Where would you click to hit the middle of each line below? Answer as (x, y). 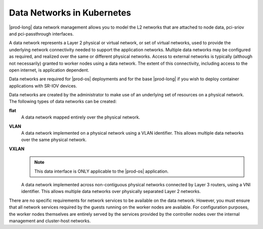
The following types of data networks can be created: (63, 102)
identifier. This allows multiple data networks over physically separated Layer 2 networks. (111, 192)
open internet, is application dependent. (49, 70)
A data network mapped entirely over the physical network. (81, 117)
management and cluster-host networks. (50, 221)
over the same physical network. (54, 140)
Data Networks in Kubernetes (70, 13)
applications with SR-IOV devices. (43, 86)
